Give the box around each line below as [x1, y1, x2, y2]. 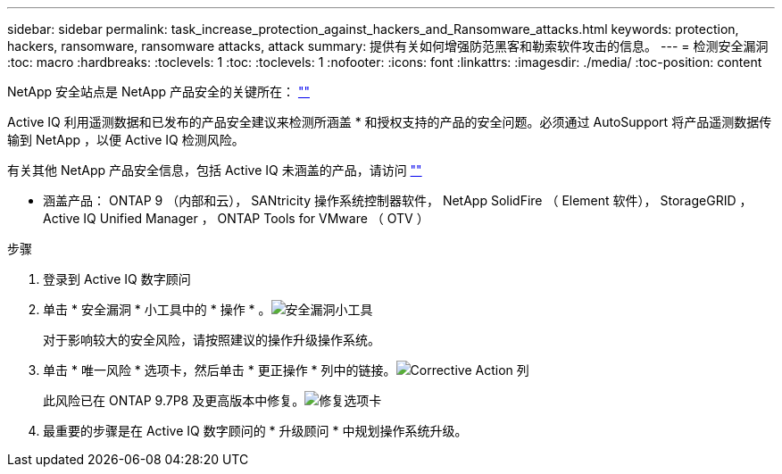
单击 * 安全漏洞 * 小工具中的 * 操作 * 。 [43, 302, 271, 317]
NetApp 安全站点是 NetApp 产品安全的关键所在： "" [7, 84, 310, 99]
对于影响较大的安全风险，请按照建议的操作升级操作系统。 [43, 332, 380, 347]
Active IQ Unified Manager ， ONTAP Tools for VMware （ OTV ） [43, 211, 429, 226]
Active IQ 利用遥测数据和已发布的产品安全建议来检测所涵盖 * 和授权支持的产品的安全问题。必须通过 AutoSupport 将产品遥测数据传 [7, 114, 772, 129]
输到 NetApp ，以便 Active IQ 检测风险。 [7, 132, 245, 147]
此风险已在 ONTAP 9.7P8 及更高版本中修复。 [43, 393, 305, 408]
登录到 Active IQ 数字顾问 [43, 271, 191, 287]
